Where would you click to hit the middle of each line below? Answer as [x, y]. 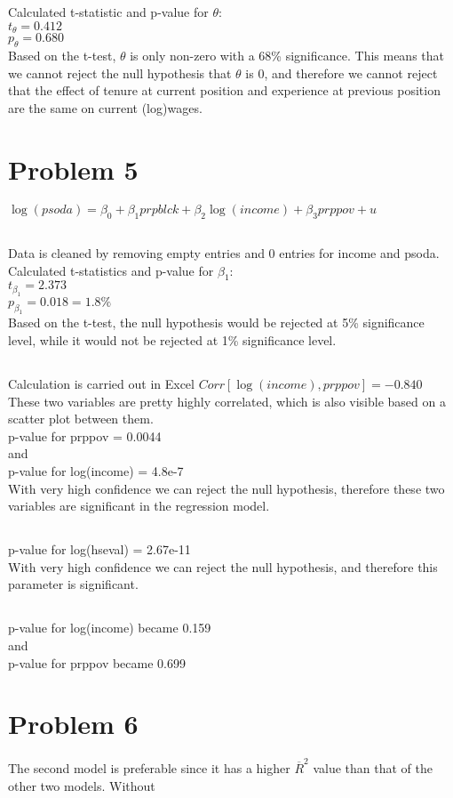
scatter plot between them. [81, 419]
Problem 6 [73, 724]
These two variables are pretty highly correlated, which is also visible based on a [227, 401]
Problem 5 [73, 169]
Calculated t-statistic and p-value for [108, 12]
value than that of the [373, 767]
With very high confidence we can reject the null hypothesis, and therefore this [223, 566]
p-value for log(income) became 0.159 [110, 628]
